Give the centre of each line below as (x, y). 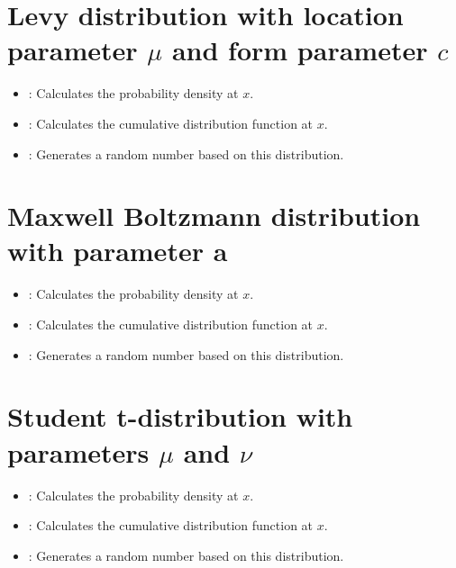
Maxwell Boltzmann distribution (214, 216)
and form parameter (300, 50)
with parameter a (118, 251)
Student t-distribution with (180, 416)
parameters (78, 451)
